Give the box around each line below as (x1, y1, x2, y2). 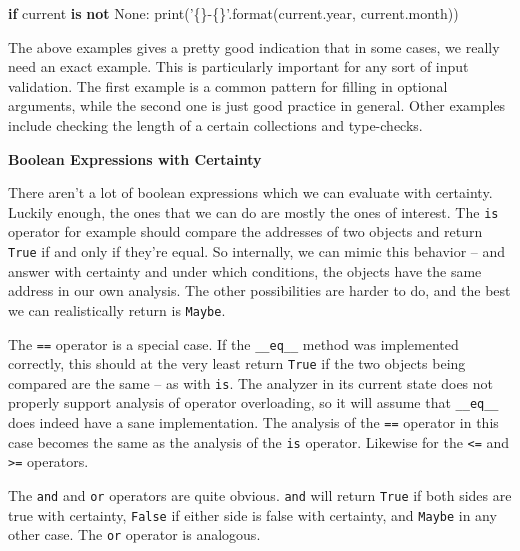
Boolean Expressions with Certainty (8, 148, 262, 169)
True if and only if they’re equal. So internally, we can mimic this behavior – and (8, 241, 506, 261)
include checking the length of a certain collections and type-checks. (8, 114, 423, 135)
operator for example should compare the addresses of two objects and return (8, 221, 483, 242)
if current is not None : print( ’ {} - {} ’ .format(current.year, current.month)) (8, 3, 459, 23)
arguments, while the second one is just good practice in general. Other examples (8, 95, 506, 116)
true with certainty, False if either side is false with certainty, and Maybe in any (8, 504, 497, 525)
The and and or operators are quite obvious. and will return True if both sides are (8, 485, 512, 506)
